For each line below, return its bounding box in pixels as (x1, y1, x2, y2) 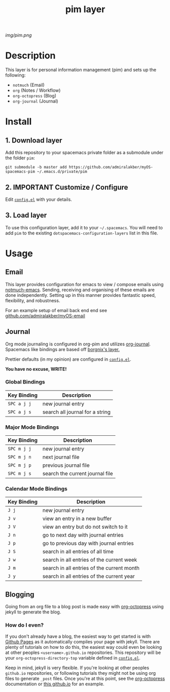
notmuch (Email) (12, 82, 45, 88)
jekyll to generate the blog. (5, 609, 61, 615)
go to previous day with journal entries (42, 540, 134, 547)
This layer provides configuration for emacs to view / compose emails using (5, 281, 164, 287)
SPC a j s (8, 409, 31, 414)
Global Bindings (5, 378, 45, 386)
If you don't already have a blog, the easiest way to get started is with (5, 633, 151, 639)
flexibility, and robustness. (5, 297, 60, 303)
